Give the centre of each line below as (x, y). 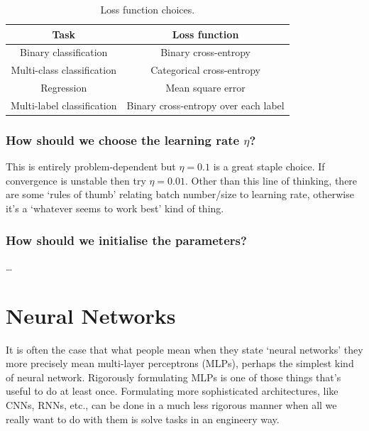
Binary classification (64, 52)
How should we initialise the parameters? (126, 240)
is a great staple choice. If (269, 167)
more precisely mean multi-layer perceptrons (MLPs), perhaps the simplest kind (180, 363)
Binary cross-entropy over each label (205, 105)
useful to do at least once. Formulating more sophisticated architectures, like (172, 391)
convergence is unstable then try (76, 180)
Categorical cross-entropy (205, 70)
